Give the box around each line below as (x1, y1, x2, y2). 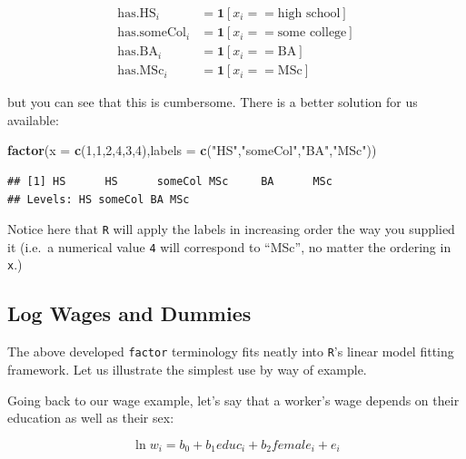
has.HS (117, 7, 156, 21)
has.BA (117, 45, 158, 59)
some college (277, 26, 347, 40)
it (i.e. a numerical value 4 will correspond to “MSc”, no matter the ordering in (7, 237, 451, 256)
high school (277, 7, 341, 21)
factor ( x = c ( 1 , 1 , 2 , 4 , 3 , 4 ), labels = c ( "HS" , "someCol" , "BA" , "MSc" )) (7, 141, 377, 160)
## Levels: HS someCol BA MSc (7, 192, 190, 206)
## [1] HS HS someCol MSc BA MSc (7, 174, 332, 188)
